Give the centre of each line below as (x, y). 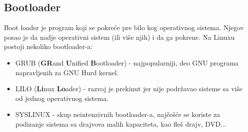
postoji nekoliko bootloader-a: (48, 46)
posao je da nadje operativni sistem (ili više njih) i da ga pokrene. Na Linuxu (119, 37)
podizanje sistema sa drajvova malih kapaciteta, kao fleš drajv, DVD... (121, 124)
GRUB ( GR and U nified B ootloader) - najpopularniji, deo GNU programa (127, 62)
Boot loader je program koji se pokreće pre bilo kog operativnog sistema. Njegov (124, 27)
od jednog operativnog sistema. (62, 98)
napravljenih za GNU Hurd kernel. (67, 72)
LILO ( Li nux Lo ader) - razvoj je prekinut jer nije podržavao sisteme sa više (129, 89)
